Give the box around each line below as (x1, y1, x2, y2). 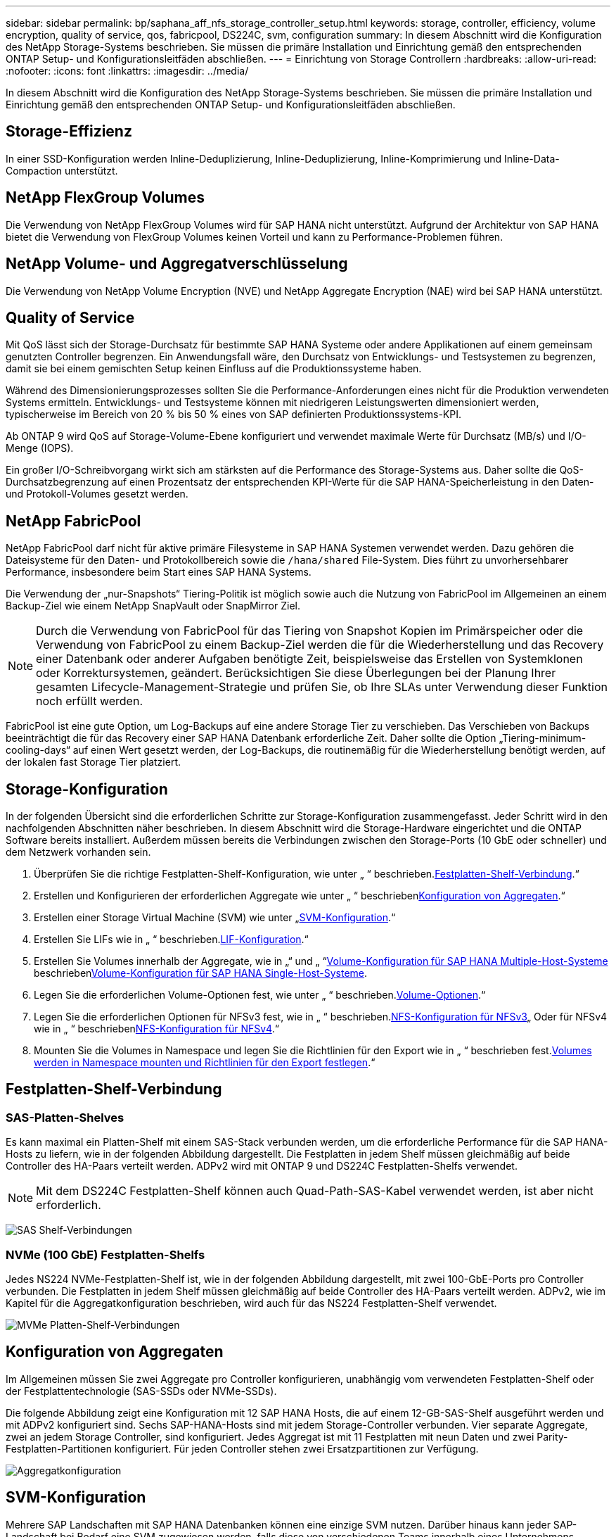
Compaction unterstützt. (6, 164, 118, 177)
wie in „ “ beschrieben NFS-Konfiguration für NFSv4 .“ (34, 1023, 279, 1035)
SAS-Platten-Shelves (6, 1110, 124, 1125)
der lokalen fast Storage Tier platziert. (6, 756, 181, 769)
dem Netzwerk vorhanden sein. (6, 846, 151, 859)
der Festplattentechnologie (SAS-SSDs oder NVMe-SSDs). (6, 1384, 277, 1397)
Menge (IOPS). (6, 442, 74, 455)
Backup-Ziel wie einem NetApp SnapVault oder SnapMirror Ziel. (6, 600, 300, 612)
